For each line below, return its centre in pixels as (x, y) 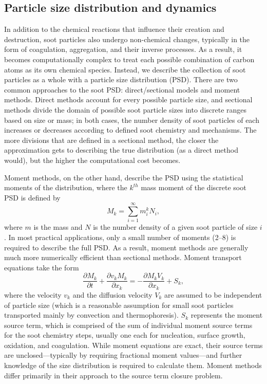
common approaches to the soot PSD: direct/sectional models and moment (122, 89)
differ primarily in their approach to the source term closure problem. (113, 375)
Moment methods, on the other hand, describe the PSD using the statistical (124, 177)
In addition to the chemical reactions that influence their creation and (114, 29)
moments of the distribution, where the (66, 187)
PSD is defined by (32, 197)
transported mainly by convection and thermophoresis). (91, 315)
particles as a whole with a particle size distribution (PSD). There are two (121, 79)
